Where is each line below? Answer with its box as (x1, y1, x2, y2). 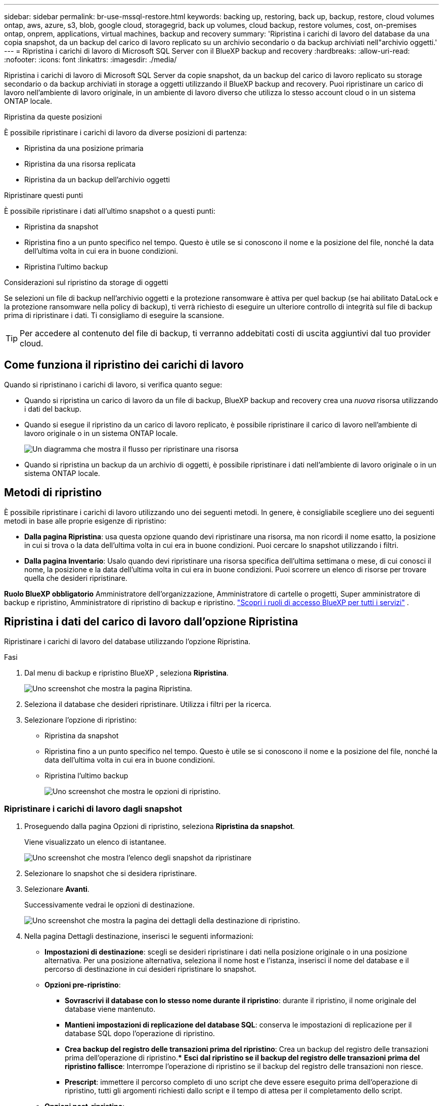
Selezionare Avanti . (24, 885, 90, 894)
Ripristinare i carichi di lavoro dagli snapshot (4, 803, 183, 814)
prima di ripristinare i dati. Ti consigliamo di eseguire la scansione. (4, 311, 224, 320)
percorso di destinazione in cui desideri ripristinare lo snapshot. (45, 965, 256, 974)
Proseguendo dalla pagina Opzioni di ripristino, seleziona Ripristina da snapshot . (24, 822, 295, 831)
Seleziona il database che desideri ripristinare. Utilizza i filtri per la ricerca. (24, 699, 272, 708)
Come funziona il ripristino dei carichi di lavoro (4, 359, 244, 372)
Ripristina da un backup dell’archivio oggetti (24, 175, 170, 184)
